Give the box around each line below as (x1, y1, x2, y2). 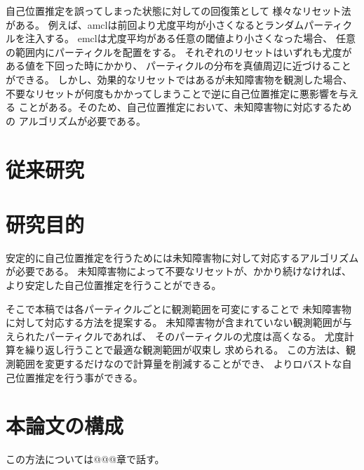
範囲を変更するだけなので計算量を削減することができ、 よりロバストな (15, 356, 342, 370)
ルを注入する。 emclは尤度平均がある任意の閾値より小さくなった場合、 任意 (6, 31, 356, 46)
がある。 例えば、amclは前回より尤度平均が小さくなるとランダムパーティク (6, 17, 353, 32)
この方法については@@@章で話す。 (6, 452, 165, 466)
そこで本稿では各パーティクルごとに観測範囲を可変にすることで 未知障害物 (6, 301, 352, 316)
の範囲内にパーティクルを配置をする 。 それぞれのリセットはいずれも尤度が (6, 44, 352, 59)
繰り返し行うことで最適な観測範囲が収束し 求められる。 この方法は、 (25, 342, 346, 357)
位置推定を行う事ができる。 (15, 370, 143, 384)
